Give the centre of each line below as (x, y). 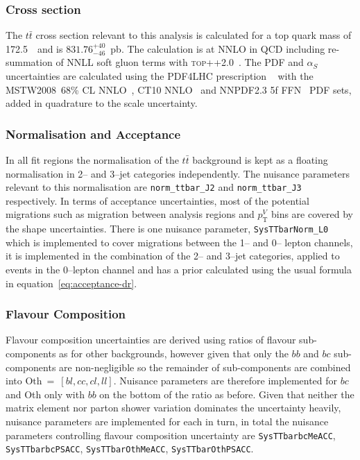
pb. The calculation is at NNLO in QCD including (218, 48)
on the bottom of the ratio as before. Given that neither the (227, 394)
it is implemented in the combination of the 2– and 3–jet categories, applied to (173, 256)
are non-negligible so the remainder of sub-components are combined (205, 367)
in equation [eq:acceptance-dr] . (71, 283)
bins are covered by (312, 214)
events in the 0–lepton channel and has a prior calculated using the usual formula (179, 270)
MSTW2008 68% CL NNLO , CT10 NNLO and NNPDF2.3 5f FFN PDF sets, (179, 89)
